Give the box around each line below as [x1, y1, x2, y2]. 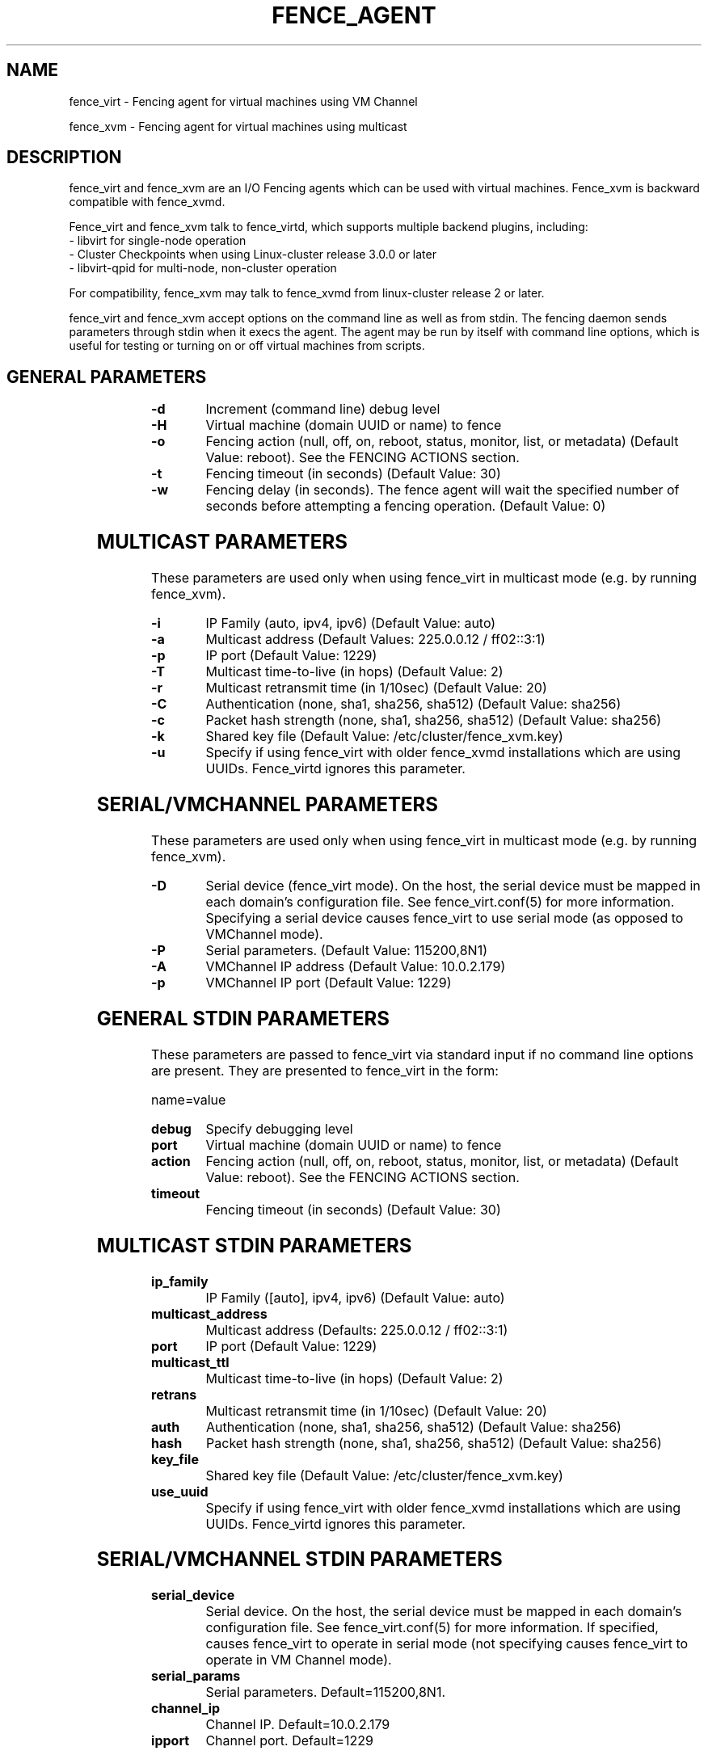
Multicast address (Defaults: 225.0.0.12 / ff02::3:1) [205, 1321, 508, 1338]
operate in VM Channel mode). [205, 1652, 392, 1669]
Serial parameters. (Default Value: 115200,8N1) [205, 941, 487, 958]
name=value [151, 1091, 226, 1108]
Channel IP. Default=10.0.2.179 [205, 1716, 390, 1733]
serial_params [151, 1668, 241, 1685]
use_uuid [151, 1483, 209, 1500]
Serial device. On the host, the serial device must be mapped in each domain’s [205, 1603, 682, 1620]
